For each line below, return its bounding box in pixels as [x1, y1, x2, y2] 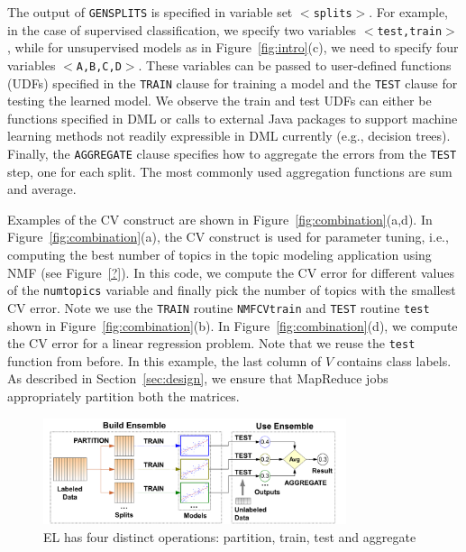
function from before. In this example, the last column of [7, 351, 322, 370]
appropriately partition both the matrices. [7, 386, 240, 405]
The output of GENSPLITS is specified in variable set [7, 3, 293, 21]
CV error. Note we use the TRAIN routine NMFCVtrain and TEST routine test [7, 298, 430, 317]
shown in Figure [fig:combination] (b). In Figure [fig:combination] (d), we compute [7, 316, 458, 335]
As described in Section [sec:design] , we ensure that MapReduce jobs [7, 369, 388, 388]
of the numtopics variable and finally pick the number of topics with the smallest [7, 281, 456, 299]
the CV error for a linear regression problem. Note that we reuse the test [7, 334, 416, 353]
